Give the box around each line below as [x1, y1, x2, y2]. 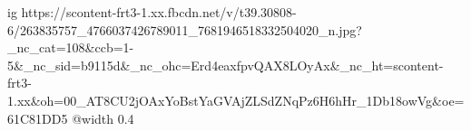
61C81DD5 [7, 108, 68, 127]
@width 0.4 [72, 108, 134, 127]
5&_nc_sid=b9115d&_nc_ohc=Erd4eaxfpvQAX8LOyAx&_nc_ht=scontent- [7, 55, 444, 74]
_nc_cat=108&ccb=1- [7, 38, 134, 57]
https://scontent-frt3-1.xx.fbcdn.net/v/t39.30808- [21, 3, 297, 21]
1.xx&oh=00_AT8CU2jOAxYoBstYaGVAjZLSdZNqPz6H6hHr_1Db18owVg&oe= [7, 90, 465, 109]
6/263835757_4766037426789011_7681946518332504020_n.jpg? [7, 20, 362, 39]
